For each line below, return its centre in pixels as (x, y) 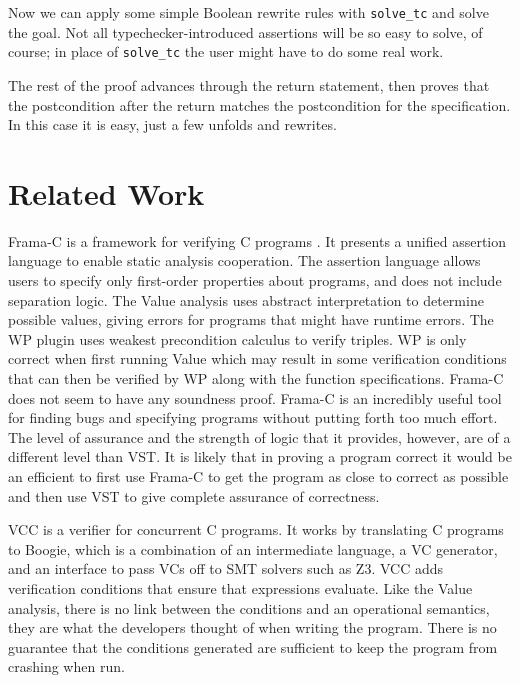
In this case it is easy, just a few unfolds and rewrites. (172, 124)
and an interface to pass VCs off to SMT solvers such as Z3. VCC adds (226, 568)
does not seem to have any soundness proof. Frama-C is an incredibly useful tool (255, 397)
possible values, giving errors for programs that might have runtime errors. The (251, 319)
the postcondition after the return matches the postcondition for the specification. (259, 104)
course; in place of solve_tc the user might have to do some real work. (226, 51)
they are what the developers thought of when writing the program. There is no (252, 627)
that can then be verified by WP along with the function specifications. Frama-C (256, 377)
